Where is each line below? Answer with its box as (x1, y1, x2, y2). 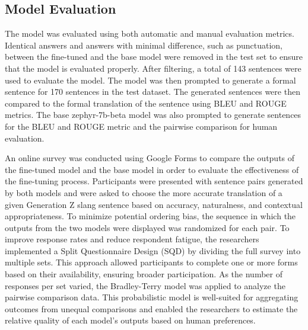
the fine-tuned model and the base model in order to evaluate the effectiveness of (5, 163, 299, 175)
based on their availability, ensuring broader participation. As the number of (5, 268, 282, 280)
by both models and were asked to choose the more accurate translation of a (5, 186, 282, 198)
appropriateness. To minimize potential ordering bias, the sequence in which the (5, 210, 296, 222)
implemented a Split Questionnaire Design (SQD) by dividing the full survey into (5, 244, 301, 257)
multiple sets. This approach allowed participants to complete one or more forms (5, 256, 298, 268)
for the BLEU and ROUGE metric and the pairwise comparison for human (5, 120, 278, 132)
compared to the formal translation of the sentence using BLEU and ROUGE (5, 97, 287, 109)
